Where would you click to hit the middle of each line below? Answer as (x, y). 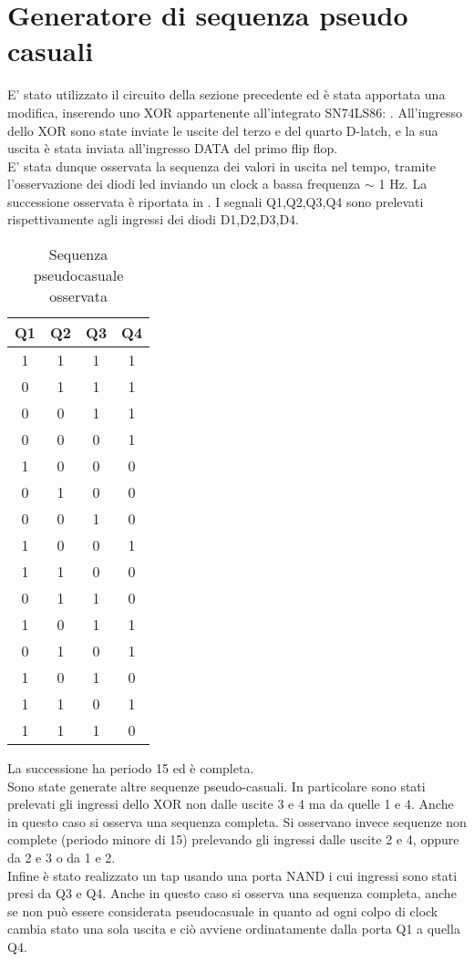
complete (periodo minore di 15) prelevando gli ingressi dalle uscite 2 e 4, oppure (233, 839)
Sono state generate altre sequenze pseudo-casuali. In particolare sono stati (216, 786)
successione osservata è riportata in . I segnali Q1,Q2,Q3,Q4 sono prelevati (216, 201)
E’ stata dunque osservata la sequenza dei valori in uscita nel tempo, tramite (222, 166)
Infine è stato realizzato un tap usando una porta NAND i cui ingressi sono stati (232, 875)
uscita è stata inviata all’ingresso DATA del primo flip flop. (173, 148)
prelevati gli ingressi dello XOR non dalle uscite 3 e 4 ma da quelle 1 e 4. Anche (231, 804)
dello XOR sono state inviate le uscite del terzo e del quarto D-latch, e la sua (223, 130)
